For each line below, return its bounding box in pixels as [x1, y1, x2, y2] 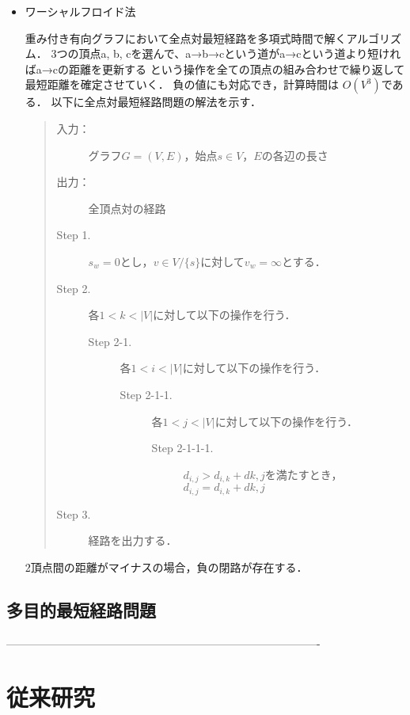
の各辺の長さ [261, 146, 328, 163]
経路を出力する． [88, 532, 177, 549]
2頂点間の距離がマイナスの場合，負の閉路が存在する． [25, 558, 308, 575]
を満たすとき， [264, 466, 343, 482]
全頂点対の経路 [88, 200, 166, 216]
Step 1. [56, 226, 91, 243]
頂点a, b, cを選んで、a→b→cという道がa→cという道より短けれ [78, 45, 401, 62]
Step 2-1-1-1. [151, 439, 214, 456]
